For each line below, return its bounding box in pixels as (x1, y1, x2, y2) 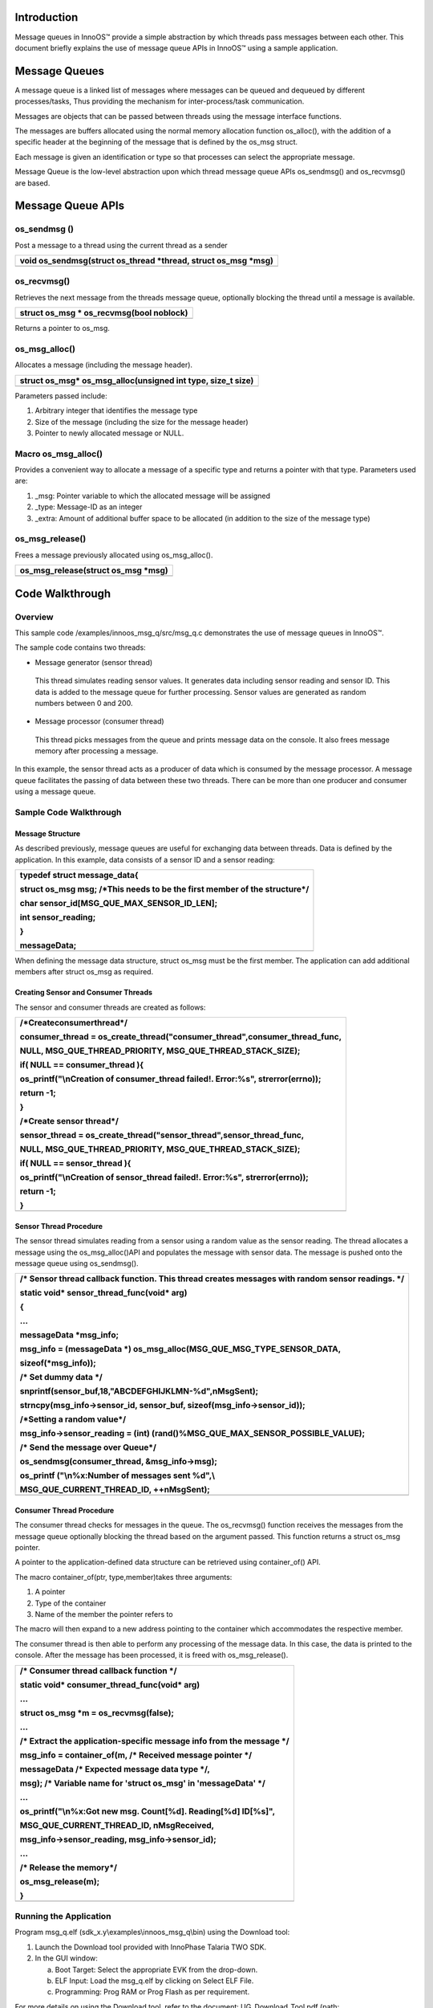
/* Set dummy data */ (19, 1372, 103, 1383)
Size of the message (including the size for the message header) (34, 417, 249, 426)
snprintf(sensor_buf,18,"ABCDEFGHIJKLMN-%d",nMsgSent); (19, 1386, 259, 1397)
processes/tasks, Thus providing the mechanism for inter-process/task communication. (14, 96, 305, 106)
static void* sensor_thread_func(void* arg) (19, 1288, 188, 1299)
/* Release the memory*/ (19, 1862, 118, 1873)
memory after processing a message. (34, 746, 159, 756)
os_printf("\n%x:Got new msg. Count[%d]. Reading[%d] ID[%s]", (19, 1806, 276, 1817)
